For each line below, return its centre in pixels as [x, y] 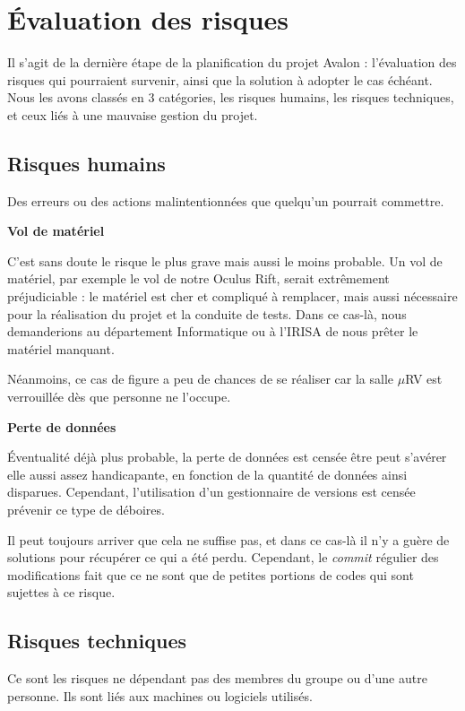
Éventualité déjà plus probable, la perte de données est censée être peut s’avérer [227, 457]
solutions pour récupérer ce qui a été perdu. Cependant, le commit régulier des [223, 557]
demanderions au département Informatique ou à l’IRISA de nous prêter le [213, 331]
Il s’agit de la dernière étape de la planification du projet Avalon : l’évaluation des [232, 62]
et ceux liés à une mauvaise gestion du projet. [133, 114]
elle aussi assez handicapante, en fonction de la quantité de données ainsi [207, 474]
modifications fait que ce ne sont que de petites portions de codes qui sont [211, 574]
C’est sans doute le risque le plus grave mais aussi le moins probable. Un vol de [225, 260]
